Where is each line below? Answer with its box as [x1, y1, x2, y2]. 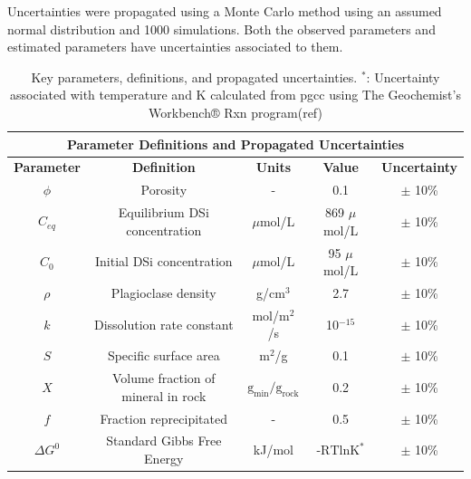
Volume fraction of [111, 369, 216, 388]
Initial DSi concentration [95, 252, 233, 271]
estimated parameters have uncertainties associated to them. [7, 37, 343, 56]
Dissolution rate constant [93, 314, 234, 333]
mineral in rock [121, 386, 207, 405]
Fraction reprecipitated [100, 408, 227, 427]
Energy [144, 448, 184, 467]
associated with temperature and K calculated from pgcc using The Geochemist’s [10, 85, 461, 104]
